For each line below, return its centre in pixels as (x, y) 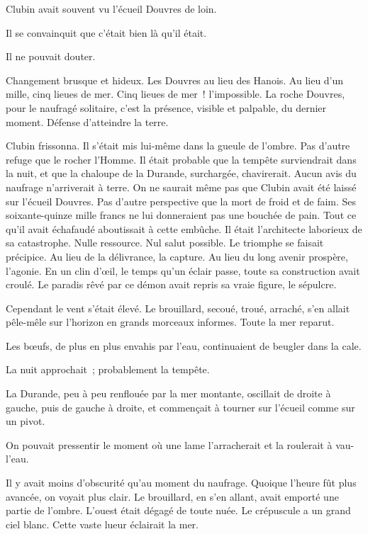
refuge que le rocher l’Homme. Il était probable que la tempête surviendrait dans (181, 159)
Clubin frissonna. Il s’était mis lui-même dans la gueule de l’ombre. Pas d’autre (178, 146)
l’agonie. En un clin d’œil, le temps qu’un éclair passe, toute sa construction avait (183, 270)
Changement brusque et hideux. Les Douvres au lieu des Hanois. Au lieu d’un (175, 80)
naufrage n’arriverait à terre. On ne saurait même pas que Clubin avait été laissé (181, 187)
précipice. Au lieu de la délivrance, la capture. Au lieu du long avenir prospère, (177, 256)
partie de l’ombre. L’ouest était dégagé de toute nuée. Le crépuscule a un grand (178, 510)
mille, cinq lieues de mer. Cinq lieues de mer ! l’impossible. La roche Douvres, (175, 94)
